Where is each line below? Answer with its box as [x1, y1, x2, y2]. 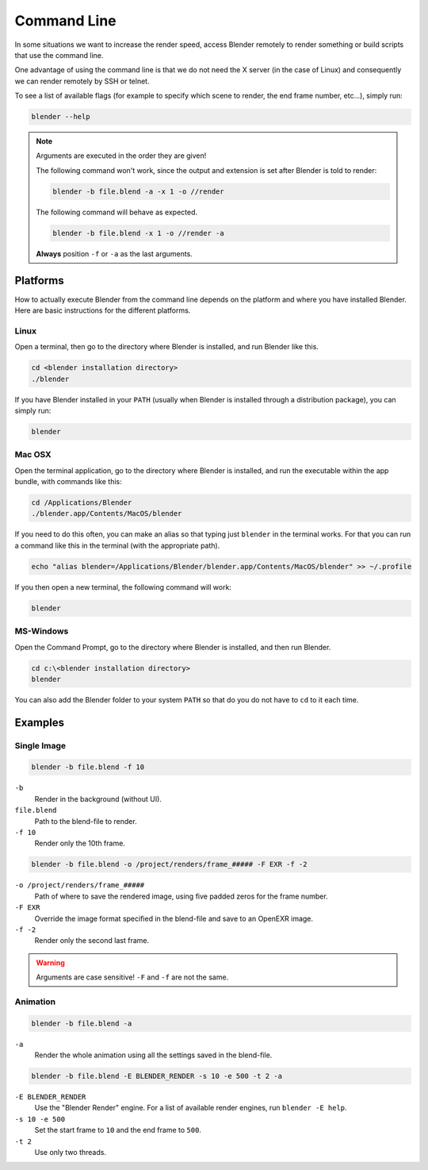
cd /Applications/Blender [31, 498, 132, 507]
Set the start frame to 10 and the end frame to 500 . [34, 1126, 202, 1135]
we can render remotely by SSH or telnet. [14, 76, 150, 86]
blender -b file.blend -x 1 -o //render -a [52, 229, 225, 237]
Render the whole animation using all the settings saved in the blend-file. [34, 1050, 273, 1060]
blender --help [31, 112, 90, 121]
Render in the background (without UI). [34, 794, 162, 803]
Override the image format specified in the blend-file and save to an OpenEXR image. [34, 914, 313, 923]
